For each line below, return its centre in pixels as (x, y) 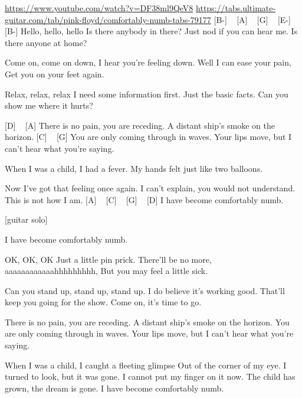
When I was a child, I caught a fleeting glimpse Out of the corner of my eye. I (146, 365)
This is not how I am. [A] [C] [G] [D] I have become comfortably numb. (144, 199)
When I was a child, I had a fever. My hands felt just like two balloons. (134, 168)
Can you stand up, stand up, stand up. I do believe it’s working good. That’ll (145, 290)
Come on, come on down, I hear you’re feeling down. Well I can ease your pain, (148, 62)
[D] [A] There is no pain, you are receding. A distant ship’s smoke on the (140, 125)
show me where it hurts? (49, 105)
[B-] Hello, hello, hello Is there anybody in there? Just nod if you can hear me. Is (151, 31)
